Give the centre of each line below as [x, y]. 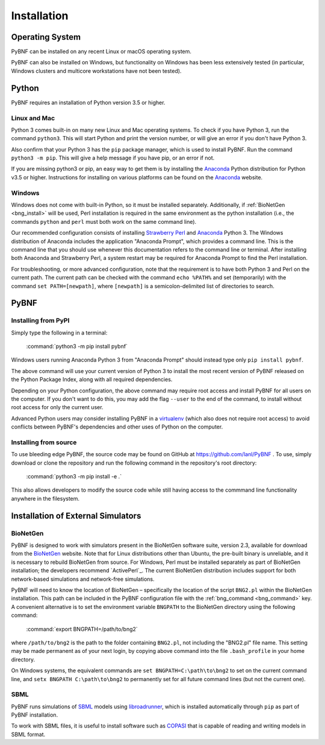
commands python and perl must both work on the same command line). [104, 221]
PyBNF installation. [35, 715]
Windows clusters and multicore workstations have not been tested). [96, 71]
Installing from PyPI [40, 321]
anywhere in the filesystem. [45, 498]
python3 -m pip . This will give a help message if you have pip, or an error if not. [113, 158]
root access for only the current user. [57, 407]
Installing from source [44, 442]
